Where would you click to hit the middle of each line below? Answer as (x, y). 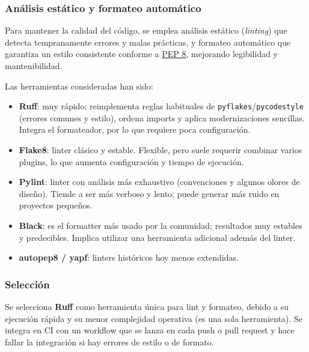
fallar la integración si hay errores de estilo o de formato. (109, 341)
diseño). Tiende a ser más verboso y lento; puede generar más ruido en (149, 193)
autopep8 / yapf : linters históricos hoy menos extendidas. (129, 257)
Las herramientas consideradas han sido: (79, 86)
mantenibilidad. (34, 65)
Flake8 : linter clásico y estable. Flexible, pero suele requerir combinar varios (161, 150)
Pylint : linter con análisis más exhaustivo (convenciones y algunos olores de (159, 182)
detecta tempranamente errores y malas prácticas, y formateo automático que (148, 42)
